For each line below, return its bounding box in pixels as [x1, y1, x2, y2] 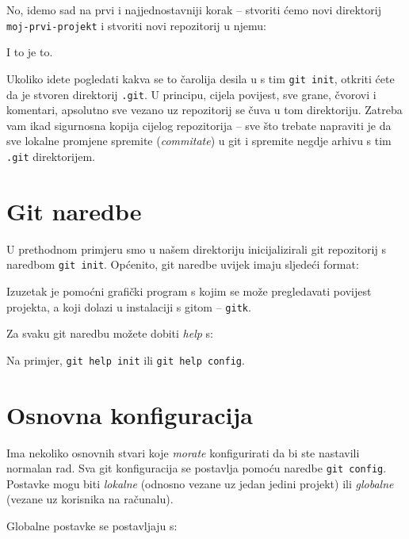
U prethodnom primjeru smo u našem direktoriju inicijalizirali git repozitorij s [6, 240, 386, 257]
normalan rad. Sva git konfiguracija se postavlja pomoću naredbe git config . [6, 460, 387, 476]
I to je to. [6, 44, 53, 60]
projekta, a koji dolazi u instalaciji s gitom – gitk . [6, 298, 251, 315]
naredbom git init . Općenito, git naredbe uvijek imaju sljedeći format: [6, 256, 359, 273]
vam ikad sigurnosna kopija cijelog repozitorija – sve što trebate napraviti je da [6, 117, 392, 133]
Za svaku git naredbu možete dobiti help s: [6, 325, 213, 342]
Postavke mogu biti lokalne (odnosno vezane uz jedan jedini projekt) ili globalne [6, 475, 394, 491]
